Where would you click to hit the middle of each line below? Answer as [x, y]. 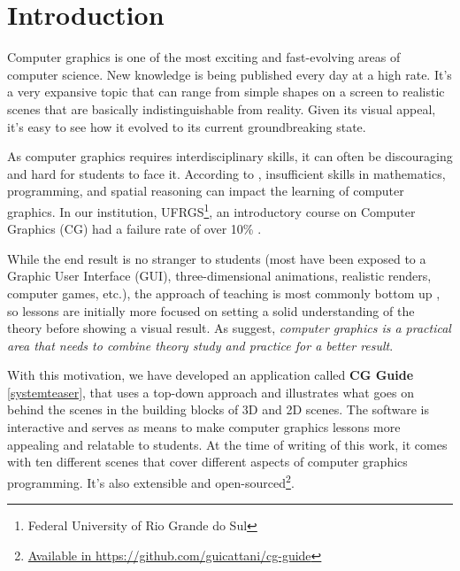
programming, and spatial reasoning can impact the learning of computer [206, 191]
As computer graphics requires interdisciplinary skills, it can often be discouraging [230, 156]
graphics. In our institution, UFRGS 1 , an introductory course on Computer [211, 210]
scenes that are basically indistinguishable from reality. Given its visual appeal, [222, 108]
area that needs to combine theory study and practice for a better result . [200, 345]
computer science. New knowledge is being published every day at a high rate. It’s [230, 74]
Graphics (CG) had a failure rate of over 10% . [134, 229]
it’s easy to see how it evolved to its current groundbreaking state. [187, 126]
